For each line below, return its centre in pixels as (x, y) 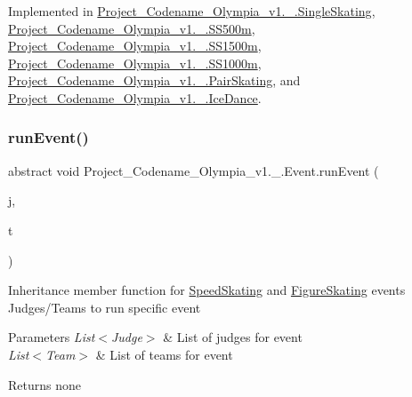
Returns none (44, 384)
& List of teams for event (164, 354)
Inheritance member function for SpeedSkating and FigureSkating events (207, 290)
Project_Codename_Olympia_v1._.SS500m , (132, 28)
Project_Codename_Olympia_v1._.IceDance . (135, 97)
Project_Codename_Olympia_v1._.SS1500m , (135, 46)
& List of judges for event (233, 337)
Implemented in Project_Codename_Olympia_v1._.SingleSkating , (192, 11)
